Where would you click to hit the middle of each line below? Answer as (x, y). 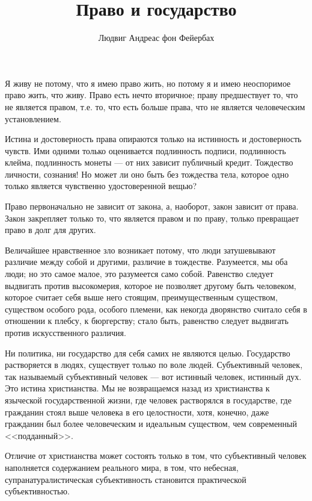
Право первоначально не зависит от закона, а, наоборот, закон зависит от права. (152, 206)
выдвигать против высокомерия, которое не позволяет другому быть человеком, (151, 285)
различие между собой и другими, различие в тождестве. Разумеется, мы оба (146, 262)
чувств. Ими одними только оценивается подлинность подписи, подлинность (145, 150)
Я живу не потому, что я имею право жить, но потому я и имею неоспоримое (148, 83)
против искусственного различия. (66, 332)
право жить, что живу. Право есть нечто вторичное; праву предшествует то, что (151, 95)
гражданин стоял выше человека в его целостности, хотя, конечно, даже (137, 412)
